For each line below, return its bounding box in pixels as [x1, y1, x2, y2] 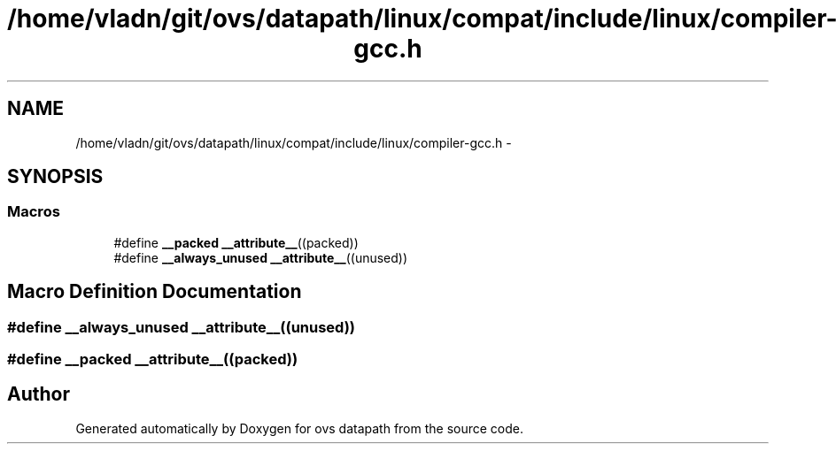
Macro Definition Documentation [7, 280, 302, 303]
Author [7, 383, 70, 406]
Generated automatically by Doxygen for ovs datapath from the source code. [75, 420, 524, 436]
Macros [7, 203, 60, 221]
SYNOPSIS [7, 165, 104, 188]
